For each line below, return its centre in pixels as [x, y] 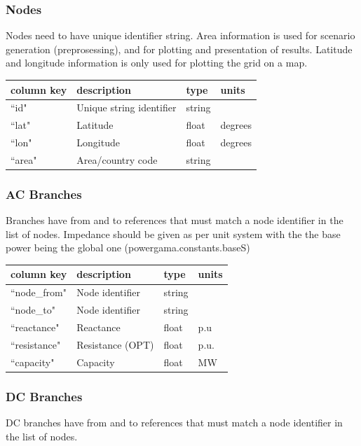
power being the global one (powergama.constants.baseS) [128, 248]
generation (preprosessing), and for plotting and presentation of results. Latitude [179, 49]
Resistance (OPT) [115, 344]
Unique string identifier [127, 107]
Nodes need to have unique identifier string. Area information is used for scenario [180, 35]
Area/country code [117, 159]
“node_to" [33, 310]
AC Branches [44, 194]
